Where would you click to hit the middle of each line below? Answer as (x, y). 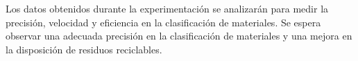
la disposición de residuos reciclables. (84, 49)
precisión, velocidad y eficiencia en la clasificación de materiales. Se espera (163, 22)
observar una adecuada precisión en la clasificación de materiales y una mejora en (179, 36)
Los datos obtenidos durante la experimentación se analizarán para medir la (167, 8)
